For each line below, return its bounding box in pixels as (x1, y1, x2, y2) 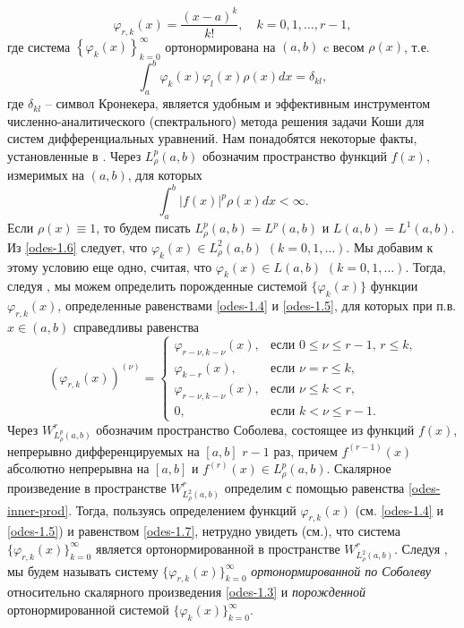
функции (370, 276, 418, 295)
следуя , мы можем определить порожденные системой (7, 276, 307, 295)
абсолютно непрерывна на (7, 459, 150, 478)
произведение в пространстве (7, 478, 167, 496)
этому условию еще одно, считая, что (7, 257, 212, 276)
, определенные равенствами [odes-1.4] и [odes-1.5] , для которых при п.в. (57, 296, 457, 315)
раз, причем (273, 441, 338, 460)
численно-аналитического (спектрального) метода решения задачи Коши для (7, 111, 425, 130)
